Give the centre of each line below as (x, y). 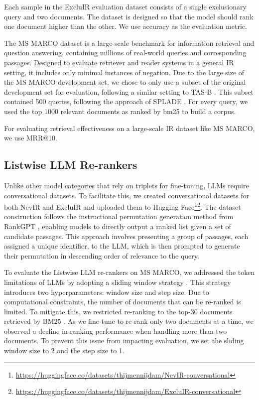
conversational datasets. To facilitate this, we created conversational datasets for (127, 195)
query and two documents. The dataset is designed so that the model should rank (129, 16)
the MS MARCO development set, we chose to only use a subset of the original (125, 82)
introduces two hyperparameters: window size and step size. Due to (107, 292)
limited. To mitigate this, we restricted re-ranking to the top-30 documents (118, 311)
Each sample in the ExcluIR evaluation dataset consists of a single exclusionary (125, 6)
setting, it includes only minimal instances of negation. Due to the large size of (124, 72)
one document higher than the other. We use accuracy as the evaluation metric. (126, 26)
